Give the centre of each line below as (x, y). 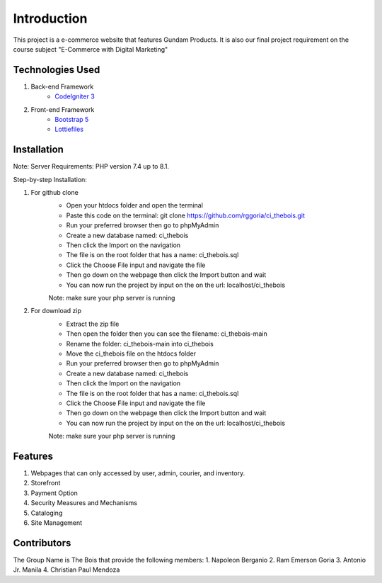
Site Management (57, 522)
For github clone (55, 193)
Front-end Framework (63, 109)
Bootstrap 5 (72, 120)
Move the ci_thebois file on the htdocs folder (131, 353)
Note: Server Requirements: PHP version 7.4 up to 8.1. (91, 166)
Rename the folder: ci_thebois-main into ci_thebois (140, 344)
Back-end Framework (62, 86)
